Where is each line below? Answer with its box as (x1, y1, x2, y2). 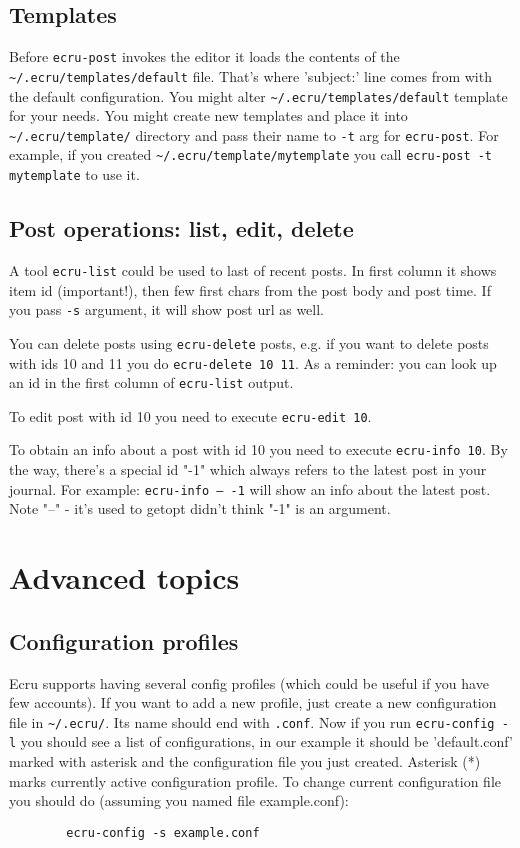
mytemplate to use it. (9, 164, 140, 185)
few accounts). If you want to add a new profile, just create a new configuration (9, 692, 497, 713)
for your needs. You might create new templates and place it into (9, 105, 408, 126)
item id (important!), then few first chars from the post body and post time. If (9, 279, 491, 300)
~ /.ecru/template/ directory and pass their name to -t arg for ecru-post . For (9, 124, 499, 145)
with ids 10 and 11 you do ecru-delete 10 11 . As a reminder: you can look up (9, 352, 497, 373)
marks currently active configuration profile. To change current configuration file (9, 770, 501, 791)
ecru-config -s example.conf (66, 825, 260, 840)
